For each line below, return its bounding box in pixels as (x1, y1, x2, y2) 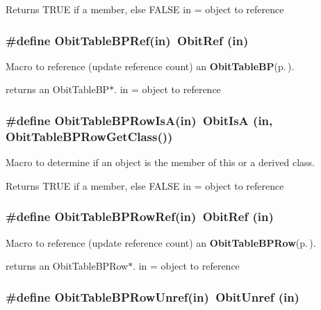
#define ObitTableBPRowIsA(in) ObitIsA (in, (6, 111, 273, 129)
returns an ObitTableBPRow (6, 259, 129, 273)
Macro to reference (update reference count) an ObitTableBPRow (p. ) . (6, 235, 316, 250)
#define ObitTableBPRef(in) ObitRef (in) (6, 31, 249, 49)
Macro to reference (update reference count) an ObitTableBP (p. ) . (6, 58, 295, 73)
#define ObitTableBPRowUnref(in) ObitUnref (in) (6, 288, 299, 305)
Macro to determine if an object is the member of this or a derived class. (6, 155, 315, 170)
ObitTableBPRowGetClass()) (6, 127, 173, 145)
